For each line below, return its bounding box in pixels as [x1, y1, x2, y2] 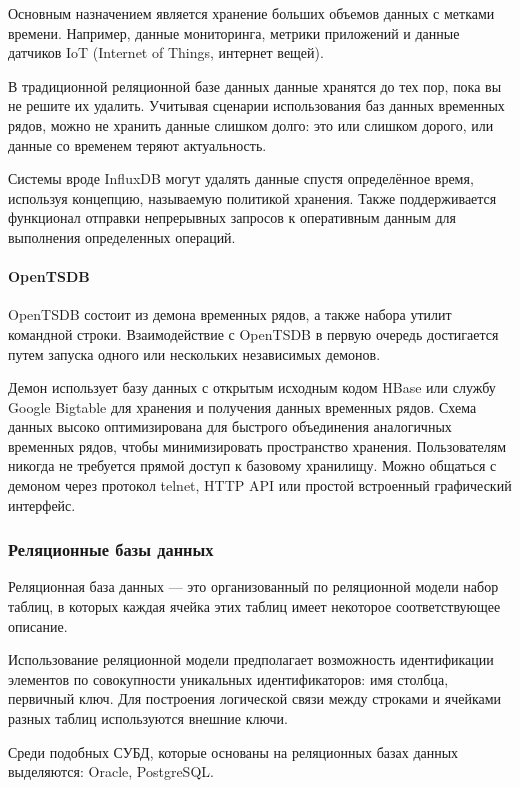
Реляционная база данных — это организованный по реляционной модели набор [8, 576, 499, 597]
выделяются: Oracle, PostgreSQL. [8, 761, 214, 782]
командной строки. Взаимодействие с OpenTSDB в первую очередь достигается [8, 323, 499, 344]
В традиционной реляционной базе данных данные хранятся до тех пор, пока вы [8, 75, 502, 96]
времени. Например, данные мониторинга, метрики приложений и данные [8, 22, 460, 43]
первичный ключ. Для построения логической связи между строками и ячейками [8, 688, 502, 709]
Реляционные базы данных [8, 537, 214, 562]
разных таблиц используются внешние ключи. [8, 708, 288, 729]
